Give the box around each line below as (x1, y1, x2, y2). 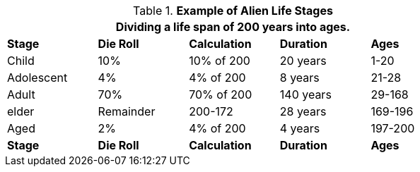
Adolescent (7, 70, 68, 85)
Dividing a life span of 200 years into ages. (115, 20, 351, 34)
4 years (279, 121, 320, 135)
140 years (279, 87, 332, 102)
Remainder (98, 104, 156, 118)
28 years (279, 104, 327, 118)
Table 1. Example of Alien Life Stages (133, 4, 333, 18)
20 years (279, 54, 327, 68)
